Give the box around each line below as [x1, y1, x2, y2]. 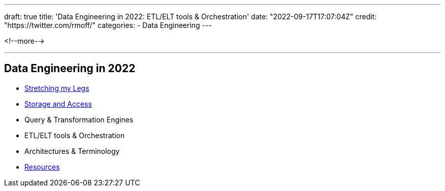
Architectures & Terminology [24, 146, 120, 155]
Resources [24, 162, 60, 171]
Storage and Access [24, 99, 92, 108]
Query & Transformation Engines [24, 115, 134, 124]
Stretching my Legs [24, 83, 89, 92]
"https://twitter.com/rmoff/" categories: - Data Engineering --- [4, 21, 212, 29]
